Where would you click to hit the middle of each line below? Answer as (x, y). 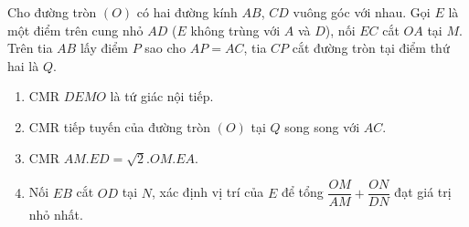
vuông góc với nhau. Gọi (362, 12)
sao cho (165, 48)
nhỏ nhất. (56, 215)
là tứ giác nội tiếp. (162, 96)
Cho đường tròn (52, 12)
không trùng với (235, 30)
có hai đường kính (187, 12)
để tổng (302, 192)
